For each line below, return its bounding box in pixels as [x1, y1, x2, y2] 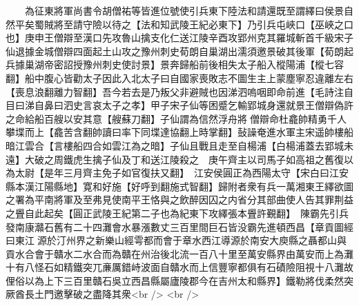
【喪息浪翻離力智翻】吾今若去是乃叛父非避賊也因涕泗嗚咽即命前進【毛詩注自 [6, 84, 353, 99]
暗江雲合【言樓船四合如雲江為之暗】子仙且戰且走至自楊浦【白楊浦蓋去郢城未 [6, 138, 353, 152]
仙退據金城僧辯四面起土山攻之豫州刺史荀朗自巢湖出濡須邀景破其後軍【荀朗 [6, 43, 344, 58]
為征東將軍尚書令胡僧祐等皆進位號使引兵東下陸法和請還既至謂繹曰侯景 [24, 3, 344, 17]
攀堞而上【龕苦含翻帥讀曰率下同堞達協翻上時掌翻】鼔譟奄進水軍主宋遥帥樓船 [6, 125, 353, 139]
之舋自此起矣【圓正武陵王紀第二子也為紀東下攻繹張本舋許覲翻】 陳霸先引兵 [6, 205, 349, 220]
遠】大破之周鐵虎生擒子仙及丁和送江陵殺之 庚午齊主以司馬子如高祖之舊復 [6, 152, 344, 166]
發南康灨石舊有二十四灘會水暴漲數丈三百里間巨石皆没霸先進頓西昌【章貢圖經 [6, 219, 353, 234]
